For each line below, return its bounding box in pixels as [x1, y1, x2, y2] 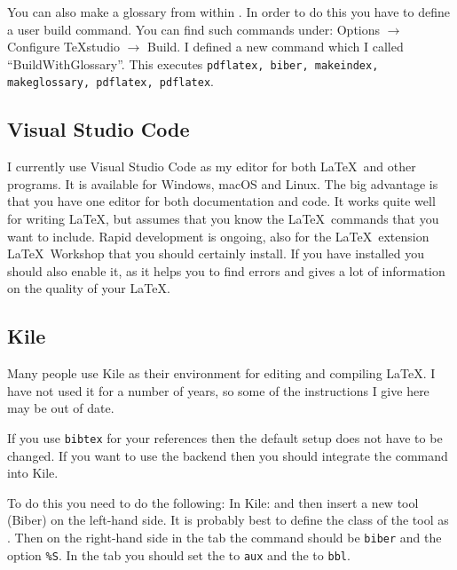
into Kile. [7, 463, 59, 482]
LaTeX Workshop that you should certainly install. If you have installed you [7, 244, 425, 263]
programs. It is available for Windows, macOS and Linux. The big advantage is [7, 174, 438, 193]
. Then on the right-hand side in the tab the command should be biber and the [7, 528, 442, 547]
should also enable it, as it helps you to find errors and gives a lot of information [7, 261, 445, 280]
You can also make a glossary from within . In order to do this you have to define [7, 3, 450, 20]
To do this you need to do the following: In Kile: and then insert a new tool [7, 493, 419, 511]
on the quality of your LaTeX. [7, 279, 170, 297]
